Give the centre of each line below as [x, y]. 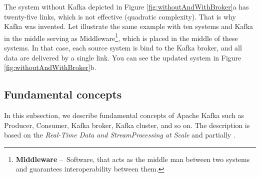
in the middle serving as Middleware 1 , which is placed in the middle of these [121, 37]
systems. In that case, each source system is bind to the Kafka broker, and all [123, 48]
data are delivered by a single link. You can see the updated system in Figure [123, 57]
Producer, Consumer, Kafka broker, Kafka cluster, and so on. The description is [127, 125]
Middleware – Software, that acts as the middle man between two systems [133, 159]
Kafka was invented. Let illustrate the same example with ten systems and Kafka [129, 26]
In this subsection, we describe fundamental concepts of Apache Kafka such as [124, 115]
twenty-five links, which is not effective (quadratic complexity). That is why [120, 16]
